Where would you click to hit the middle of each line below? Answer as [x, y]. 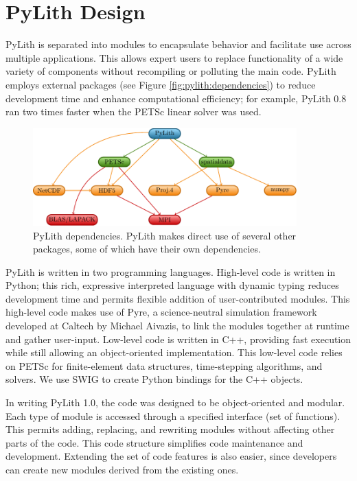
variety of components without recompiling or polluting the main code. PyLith [171, 71]
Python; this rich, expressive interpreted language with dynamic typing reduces [172, 285]
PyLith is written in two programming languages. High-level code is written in [171, 271]
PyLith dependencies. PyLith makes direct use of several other [165, 235]
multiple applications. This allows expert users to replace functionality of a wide [174, 57]
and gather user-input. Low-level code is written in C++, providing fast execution [178, 339]
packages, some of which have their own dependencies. [147, 249]
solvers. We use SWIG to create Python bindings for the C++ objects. [154, 379]
